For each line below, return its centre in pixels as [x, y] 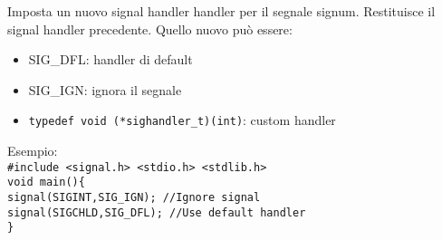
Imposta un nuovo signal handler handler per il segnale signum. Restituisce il [221, 11]
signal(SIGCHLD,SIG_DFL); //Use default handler [157, 212]
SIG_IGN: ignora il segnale [105, 89]
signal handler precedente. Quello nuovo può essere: [150, 29]
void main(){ [46, 182]
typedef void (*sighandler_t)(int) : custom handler [182, 120]
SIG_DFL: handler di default [110, 59]
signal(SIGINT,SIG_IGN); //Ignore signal [134, 197]
